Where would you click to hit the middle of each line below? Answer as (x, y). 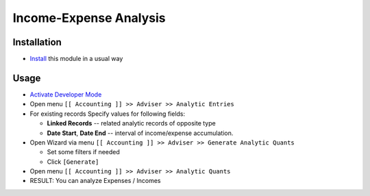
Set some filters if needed (83, 152)
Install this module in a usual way (76, 59)
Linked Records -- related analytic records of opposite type (131, 123)
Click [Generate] (73, 162)
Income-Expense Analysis (89, 18)
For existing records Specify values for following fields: (108, 114)
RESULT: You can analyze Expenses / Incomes (95, 181)
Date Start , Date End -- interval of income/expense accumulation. (140, 133)
